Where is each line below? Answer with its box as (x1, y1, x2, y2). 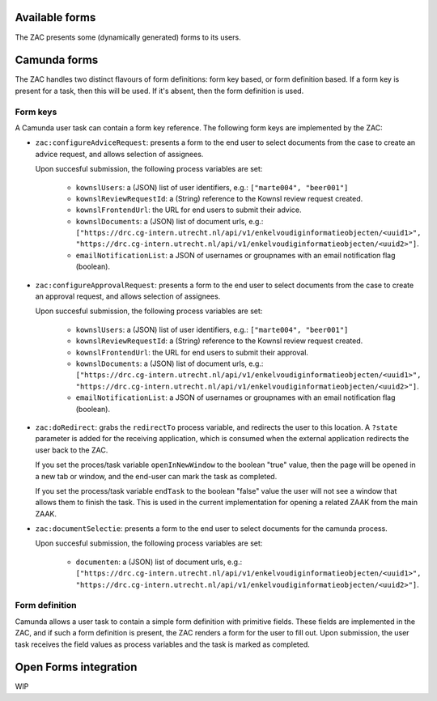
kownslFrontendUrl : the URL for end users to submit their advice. (75, 205, 303, 215)
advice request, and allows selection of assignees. (35, 149, 204, 159)
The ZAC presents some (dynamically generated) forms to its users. (15, 32, 242, 42)
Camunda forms (15, 53, 99, 67)
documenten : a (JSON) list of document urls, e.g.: (75, 557, 243, 567)
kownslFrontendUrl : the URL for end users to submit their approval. (75, 347, 309, 357)
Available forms (15, 11, 96, 24)
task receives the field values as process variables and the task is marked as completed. (15, 639, 311, 649)
